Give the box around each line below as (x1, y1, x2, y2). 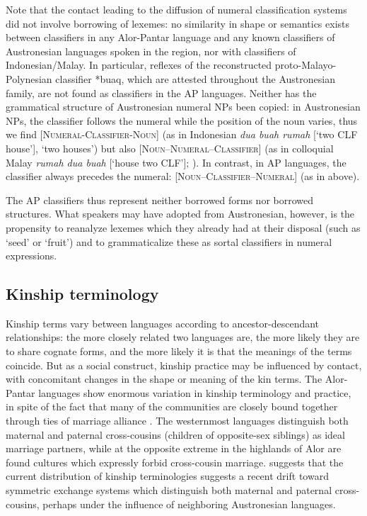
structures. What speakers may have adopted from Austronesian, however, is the (6, 206, 355, 221)
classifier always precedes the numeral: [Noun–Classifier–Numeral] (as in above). (6, 169, 360, 184)
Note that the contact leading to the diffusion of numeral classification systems (6, 2, 347, 16)
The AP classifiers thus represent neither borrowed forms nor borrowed (6, 192, 314, 207)
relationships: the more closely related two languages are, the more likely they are (6, 330, 360, 344)
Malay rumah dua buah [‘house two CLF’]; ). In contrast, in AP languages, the (6, 155, 346, 169)
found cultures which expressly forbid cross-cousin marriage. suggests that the (6, 454, 344, 469)
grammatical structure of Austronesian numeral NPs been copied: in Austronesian (6, 99, 361, 114)
